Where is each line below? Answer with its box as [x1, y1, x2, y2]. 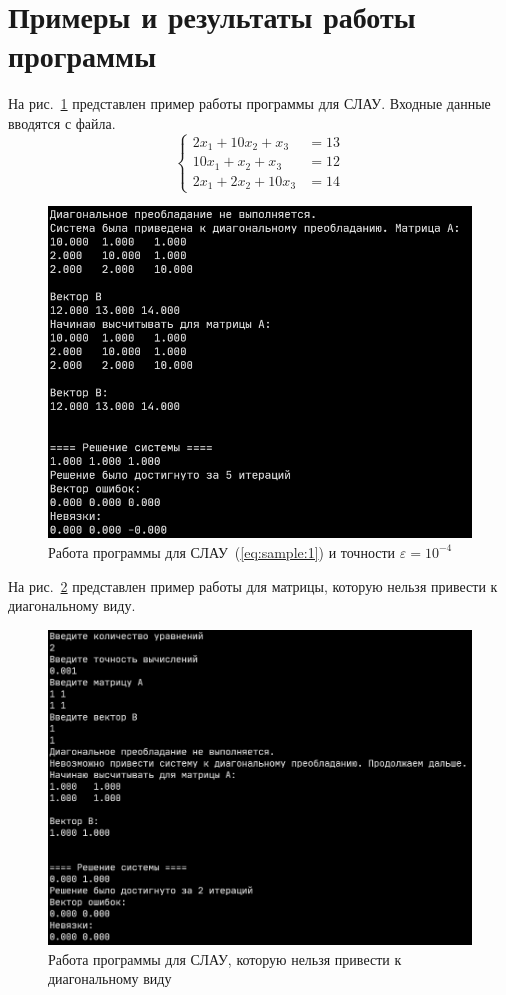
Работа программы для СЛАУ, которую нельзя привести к [48, 948, 402, 969]
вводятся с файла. [8, 112, 116, 133]
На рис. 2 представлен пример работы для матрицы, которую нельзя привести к [8, 575, 498, 596]
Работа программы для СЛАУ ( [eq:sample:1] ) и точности [48, 541, 396, 562]
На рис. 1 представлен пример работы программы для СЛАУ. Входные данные [8, 93, 491, 114]
